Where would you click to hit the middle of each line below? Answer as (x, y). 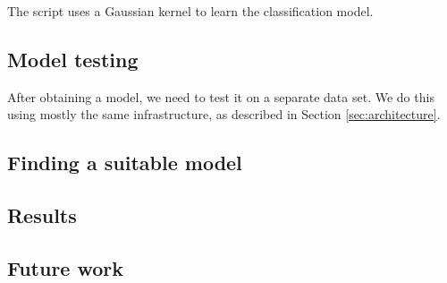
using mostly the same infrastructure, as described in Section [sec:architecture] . (224, 114)
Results (42, 215)
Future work (66, 267)
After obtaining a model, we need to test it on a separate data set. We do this (221, 96)
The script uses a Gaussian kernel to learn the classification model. (190, 11)
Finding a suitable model (125, 163)
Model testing (73, 59)
